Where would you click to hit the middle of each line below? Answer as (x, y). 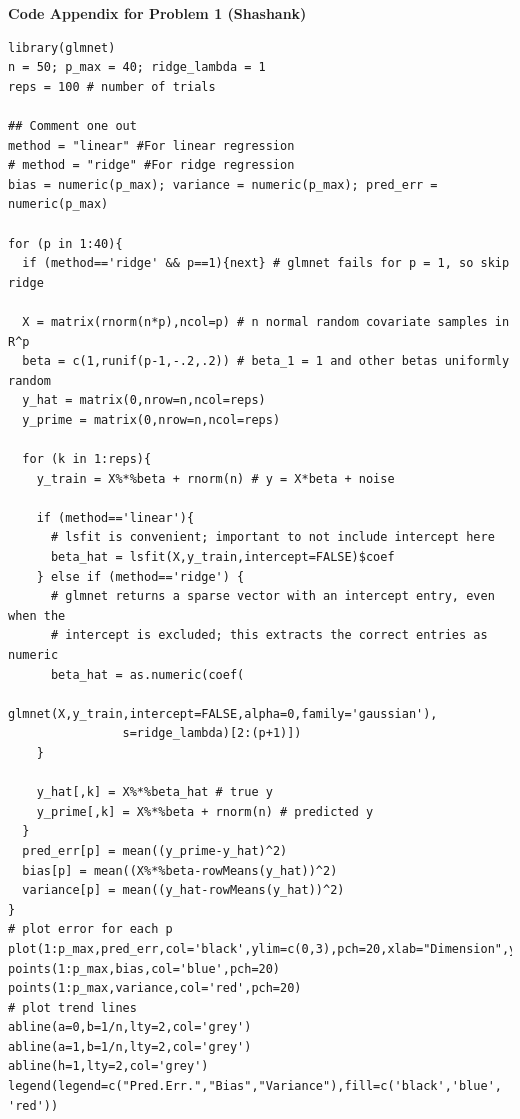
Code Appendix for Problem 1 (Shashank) (157, 13)
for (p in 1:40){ (65, 243)
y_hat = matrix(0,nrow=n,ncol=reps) (144, 400)
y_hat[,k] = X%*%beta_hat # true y (154, 792)
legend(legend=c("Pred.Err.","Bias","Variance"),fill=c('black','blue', (255, 1086)
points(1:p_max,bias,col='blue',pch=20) (144, 968)
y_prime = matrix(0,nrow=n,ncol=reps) (151, 419)
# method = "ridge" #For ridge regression (151, 165)
